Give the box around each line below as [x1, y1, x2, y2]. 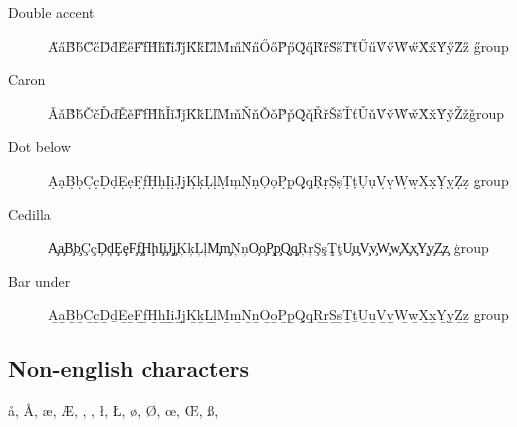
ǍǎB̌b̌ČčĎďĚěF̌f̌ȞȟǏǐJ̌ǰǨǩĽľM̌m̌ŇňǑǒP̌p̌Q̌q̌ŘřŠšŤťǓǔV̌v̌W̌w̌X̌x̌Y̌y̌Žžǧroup [48, 102, 505, 123]
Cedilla [8, 203, 51, 224]
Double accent [8, 2, 95, 22]
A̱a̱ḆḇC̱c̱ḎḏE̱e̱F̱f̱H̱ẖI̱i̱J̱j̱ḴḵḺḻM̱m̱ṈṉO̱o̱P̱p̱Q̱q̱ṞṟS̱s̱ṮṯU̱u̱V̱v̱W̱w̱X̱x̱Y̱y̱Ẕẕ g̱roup [48, 304, 509, 325]
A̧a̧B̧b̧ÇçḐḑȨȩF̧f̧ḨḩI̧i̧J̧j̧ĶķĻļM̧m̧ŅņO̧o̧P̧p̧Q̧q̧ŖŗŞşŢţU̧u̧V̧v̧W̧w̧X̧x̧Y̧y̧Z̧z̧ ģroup [48, 237, 489, 258]
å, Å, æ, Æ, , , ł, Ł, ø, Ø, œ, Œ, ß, [8, 400, 219, 421]
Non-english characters [8, 353, 249, 384]
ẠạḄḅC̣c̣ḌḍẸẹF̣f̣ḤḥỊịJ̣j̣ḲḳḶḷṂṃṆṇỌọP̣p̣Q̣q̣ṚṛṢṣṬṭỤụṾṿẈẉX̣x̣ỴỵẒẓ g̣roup [48, 169, 509, 190]
